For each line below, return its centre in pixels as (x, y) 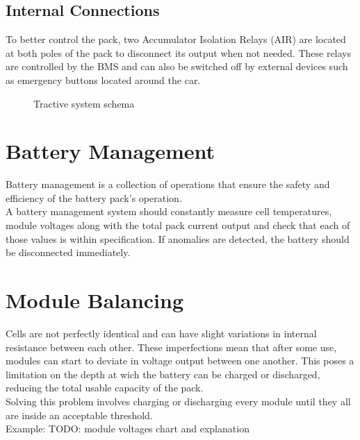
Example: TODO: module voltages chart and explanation (128, 429)
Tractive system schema (84, 103)
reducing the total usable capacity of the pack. (105, 388)
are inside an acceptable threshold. (79, 415)
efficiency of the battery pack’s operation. (94, 197)
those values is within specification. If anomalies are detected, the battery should (178, 238)
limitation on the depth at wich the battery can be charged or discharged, (163, 374)
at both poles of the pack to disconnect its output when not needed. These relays (179, 52)
